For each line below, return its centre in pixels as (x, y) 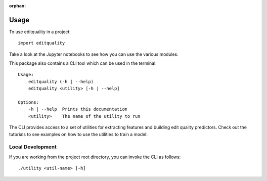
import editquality (42, 43)
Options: (28, 102)
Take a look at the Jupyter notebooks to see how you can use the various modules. (94, 54)
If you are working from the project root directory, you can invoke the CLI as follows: (95, 157)
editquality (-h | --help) (61, 81)
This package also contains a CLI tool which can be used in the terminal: (83, 63)
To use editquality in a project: (40, 32)
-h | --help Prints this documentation (78, 109)
